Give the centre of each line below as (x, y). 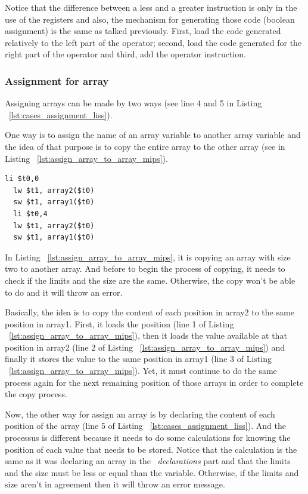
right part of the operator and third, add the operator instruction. (125, 54)
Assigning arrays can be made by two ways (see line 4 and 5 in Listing (133, 103)
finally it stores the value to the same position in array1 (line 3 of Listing (138, 359)
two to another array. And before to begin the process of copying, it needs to (145, 269)
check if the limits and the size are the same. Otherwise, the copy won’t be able (150, 280)
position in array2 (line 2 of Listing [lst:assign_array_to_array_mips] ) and (145, 347)
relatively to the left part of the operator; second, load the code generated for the (153, 42)
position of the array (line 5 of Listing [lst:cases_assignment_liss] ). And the (145, 426)
